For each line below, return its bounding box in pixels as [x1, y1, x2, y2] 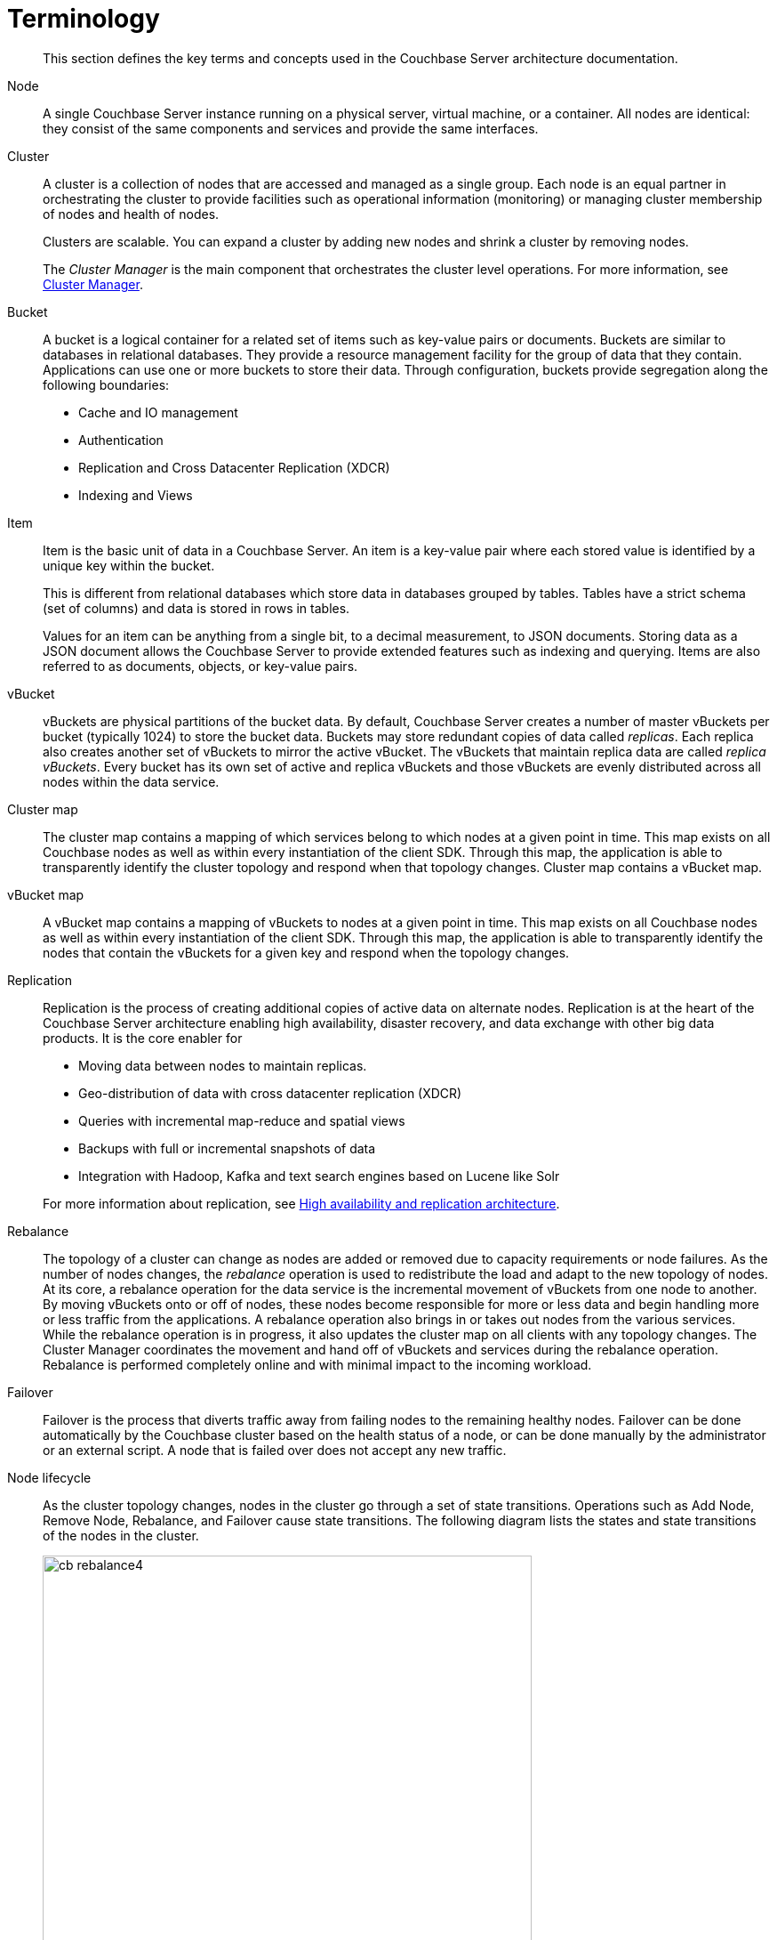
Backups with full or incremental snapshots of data [78, 1140, 376, 1156]
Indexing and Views [78, 487, 193, 503]
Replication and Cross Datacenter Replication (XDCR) [78, 459, 390, 475]
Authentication [78, 432, 164, 448]
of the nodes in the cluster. [43, 1527, 199, 1543]
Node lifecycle [7, 1469, 92, 1485]
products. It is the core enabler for [43, 1030, 243, 1046]
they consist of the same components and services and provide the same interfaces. [43, 120, 539, 136]
